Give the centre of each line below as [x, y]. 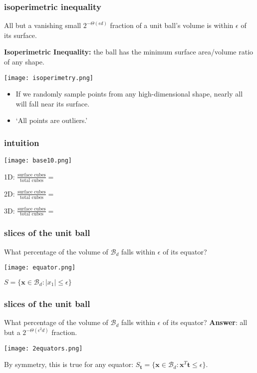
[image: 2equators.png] [43, 348]
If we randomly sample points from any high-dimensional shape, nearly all [129, 94]
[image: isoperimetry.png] [49, 78]
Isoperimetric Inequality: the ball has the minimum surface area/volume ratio [129, 52]
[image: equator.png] [40, 268]
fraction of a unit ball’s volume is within [172, 25]
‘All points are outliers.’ [52, 120]
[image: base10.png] [38, 161]
